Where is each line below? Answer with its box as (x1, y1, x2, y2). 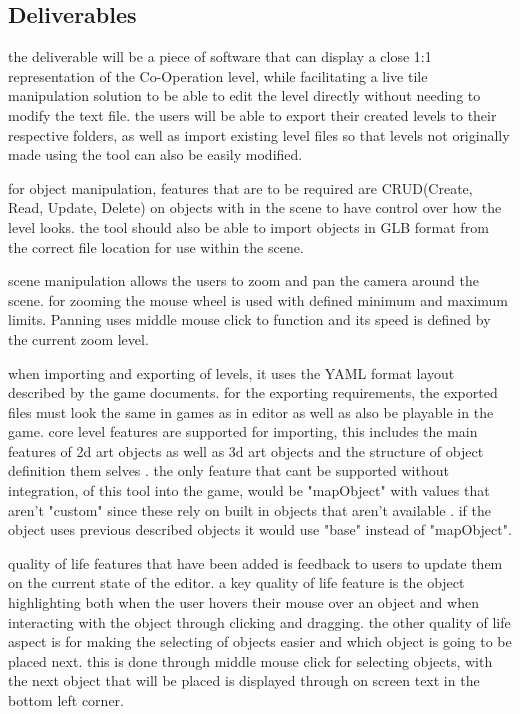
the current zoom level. (8, 328, 149, 349)
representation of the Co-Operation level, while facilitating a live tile (8, 65, 428, 86)
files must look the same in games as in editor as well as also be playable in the (8, 401, 494, 422)
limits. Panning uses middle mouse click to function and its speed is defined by (8, 309, 491, 330)
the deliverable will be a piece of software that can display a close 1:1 (8, 46, 432, 67)
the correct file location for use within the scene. (8, 236, 304, 257)
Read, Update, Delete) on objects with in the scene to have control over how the (8, 197, 502, 218)
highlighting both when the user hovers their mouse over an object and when (8, 592, 479, 613)
